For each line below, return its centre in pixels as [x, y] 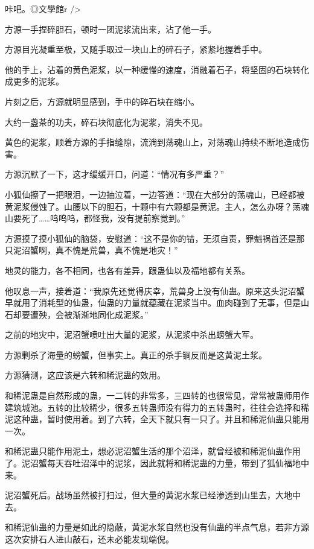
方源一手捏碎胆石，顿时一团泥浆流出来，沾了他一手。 [111, 29]
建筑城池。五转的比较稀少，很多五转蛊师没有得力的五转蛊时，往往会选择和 [153, 407]
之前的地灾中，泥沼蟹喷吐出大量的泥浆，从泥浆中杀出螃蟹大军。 [132, 335]
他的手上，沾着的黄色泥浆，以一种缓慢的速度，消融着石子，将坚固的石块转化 [157, 69]
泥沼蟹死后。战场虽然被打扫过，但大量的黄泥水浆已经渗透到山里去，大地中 [153, 495]
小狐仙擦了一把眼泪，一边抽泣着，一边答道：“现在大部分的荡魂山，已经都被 [155, 194]
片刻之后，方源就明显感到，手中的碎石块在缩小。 [102, 101]
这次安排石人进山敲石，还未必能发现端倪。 [89, 539]
